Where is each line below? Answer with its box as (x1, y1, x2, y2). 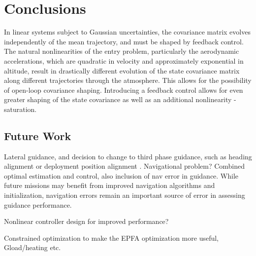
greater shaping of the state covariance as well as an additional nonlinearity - (4, 94, 236, 105)
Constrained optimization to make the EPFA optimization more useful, (4, 232, 219, 243)
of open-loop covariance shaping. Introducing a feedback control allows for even (4, 84, 243, 95)
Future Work (4, 128, 71, 143)
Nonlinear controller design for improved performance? (4, 216, 169, 226)
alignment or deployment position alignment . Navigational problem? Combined (4, 161, 245, 171)
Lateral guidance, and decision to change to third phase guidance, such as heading (4, 151, 252, 161)
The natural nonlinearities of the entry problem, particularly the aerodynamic (4, 46, 239, 56)
